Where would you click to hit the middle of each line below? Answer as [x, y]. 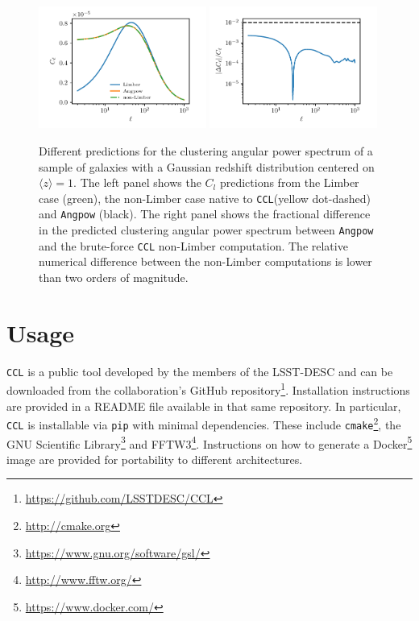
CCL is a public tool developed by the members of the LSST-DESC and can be [200, 371]
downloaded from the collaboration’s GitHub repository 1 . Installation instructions [208, 389]
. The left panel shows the [137, 182]
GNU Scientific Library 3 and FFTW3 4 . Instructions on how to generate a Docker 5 [209, 442]
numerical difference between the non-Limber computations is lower [205, 261]
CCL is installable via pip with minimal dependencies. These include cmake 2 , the [204, 423]
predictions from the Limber [289, 182]
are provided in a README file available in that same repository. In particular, [204, 406]
